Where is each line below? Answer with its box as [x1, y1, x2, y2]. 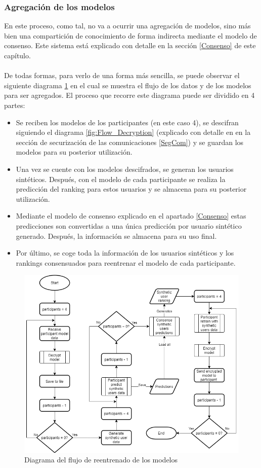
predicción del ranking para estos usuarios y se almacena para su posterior [16, 184, 247, 194]
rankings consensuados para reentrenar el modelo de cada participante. [16, 257, 236, 268]
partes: [4, 99, 25, 110]
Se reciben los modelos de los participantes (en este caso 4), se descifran [16, 117, 239, 127]
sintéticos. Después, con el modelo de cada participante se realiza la [16, 173, 226, 184]
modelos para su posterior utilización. [16, 147, 133, 157]
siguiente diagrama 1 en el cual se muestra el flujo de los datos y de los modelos [4, 80, 251, 90]
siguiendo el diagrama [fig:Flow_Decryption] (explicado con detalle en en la [16, 127, 251, 137]
